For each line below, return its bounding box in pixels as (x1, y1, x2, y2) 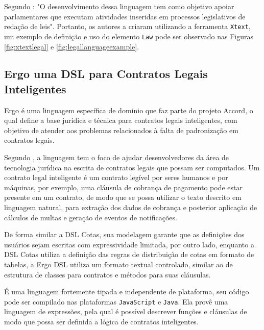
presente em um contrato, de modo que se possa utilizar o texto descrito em (4, 192, 242, 202)
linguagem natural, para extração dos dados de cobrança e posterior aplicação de (4, 202, 257, 213)
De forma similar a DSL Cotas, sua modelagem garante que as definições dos (4, 229, 245, 240)
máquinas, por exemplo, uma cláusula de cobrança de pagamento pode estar (4, 182, 243, 192)
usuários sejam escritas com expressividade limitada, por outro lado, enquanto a (4, 239, 254, 249)
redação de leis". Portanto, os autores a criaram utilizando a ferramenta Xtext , (4, 21, 251, 32)
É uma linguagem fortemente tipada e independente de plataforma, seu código (4, 286, 249, 297)
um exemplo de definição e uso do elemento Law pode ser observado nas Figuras (4, 31, 254, 41)
